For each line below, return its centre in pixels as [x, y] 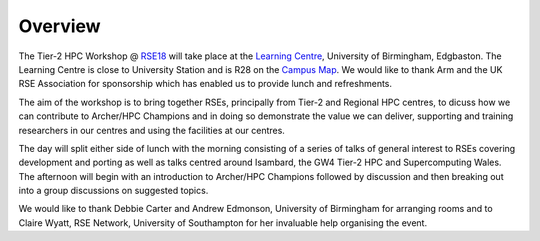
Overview [59, 26]
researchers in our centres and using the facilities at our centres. [151, 130]
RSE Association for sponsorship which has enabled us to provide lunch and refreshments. [205, 84]
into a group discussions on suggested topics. [113, 191]
